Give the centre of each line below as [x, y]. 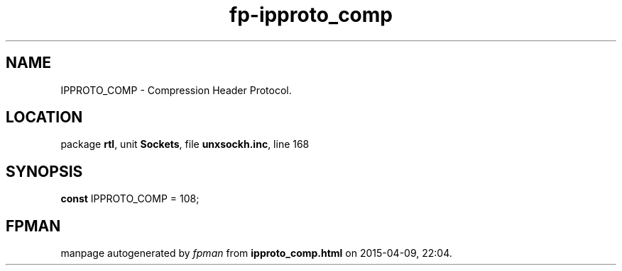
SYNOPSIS [44, 171]
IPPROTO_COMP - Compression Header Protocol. [176, 90]
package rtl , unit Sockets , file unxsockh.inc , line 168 [185, 144]
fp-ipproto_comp [311, 15]
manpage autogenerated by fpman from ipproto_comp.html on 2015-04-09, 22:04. [256, 253]
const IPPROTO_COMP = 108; [130, 199]
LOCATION [44, 117]
